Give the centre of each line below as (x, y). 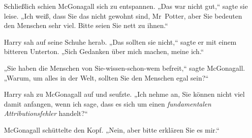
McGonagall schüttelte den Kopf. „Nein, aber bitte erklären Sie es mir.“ (112, 129)
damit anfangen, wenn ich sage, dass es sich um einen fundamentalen (108, 103)
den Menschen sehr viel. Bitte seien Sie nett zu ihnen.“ (86, 25)
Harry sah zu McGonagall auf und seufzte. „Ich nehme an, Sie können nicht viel (125, 94)
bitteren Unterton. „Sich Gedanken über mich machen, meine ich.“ (104, 51)
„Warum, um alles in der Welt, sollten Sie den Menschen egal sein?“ (106, 77)
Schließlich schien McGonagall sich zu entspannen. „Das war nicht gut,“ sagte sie (126, 6)
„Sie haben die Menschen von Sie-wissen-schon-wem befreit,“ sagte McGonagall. (125, 68)
